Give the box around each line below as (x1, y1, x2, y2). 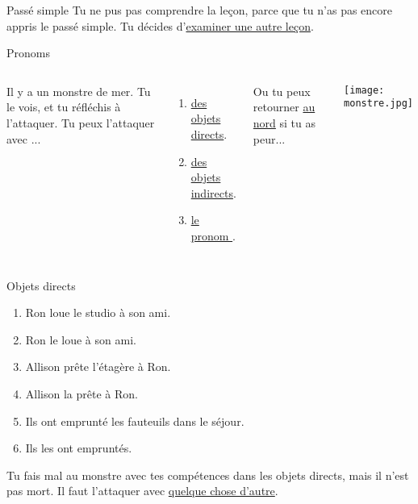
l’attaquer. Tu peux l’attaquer (6, 114, 155, 131)
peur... (253, 130, 286, 147)
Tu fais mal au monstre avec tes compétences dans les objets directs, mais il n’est (6, 466, 409, 483)
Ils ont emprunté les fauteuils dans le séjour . (25, 412, 245, 429)
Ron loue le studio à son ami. (25, 304, 171, 321)
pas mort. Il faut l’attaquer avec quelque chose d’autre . (6, 482, 278, 499)
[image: (344, 84, 385, 96)
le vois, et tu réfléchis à (6, 98, 121, 115)
